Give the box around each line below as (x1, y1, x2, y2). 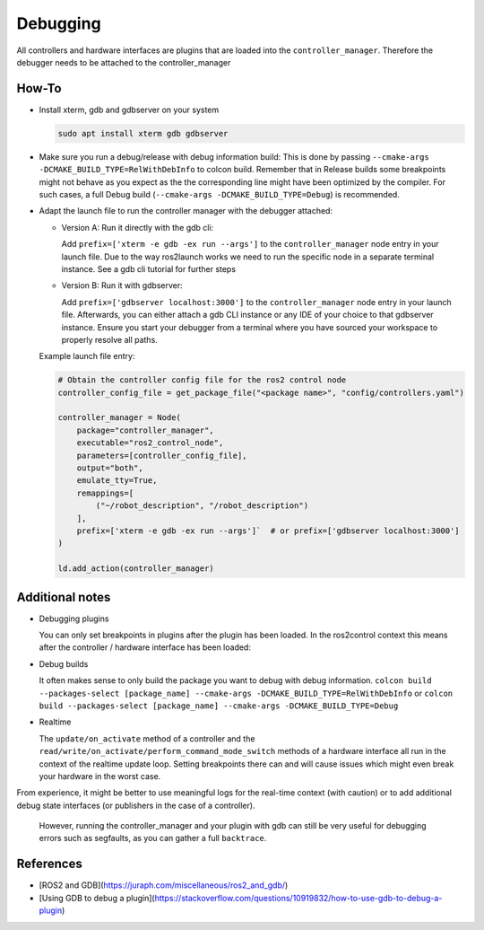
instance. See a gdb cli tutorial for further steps (61, 263, 237, 274)
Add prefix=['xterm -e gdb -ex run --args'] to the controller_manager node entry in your (61, 239, 439, 250)
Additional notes (16, 589, 111, 605)
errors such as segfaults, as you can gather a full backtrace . (39, 833, 267, 844)
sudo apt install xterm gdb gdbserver (57, 128, 229, 138)
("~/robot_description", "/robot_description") (95, 501, 309, 511)
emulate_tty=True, (76, 476, 158, 486)
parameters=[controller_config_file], (76, 450, 247, 461)
